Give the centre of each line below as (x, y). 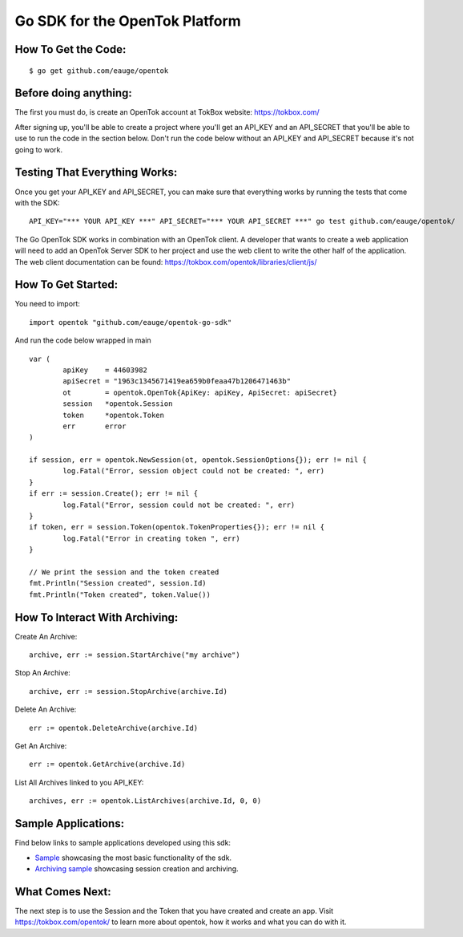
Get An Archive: (41, 746)
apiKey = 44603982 (105, 370)
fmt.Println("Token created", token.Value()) (120, 594)
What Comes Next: (63, 892)
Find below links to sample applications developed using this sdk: (123, 843)
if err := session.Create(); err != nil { (114, 494)
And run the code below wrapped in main (83, 340)
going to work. (39, 149)
